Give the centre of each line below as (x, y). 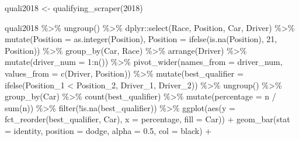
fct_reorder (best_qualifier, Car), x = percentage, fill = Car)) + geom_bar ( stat (147, 119)
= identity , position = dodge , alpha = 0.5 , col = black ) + (108, 130)
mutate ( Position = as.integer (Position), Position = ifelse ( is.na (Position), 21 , (141, 39)
